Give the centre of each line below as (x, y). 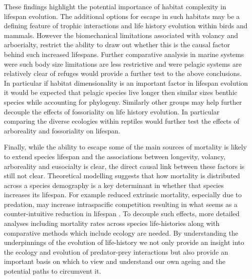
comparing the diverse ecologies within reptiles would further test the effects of (122, 121)
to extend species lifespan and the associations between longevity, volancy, (115, 156)
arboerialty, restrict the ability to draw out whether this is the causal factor (117, 45)
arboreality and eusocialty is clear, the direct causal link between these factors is (124, 166)
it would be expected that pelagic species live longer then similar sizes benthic (121, 92)
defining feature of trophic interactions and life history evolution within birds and (126, 26)
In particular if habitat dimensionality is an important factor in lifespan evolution (126, 83)
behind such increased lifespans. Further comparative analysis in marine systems (124, 54)
